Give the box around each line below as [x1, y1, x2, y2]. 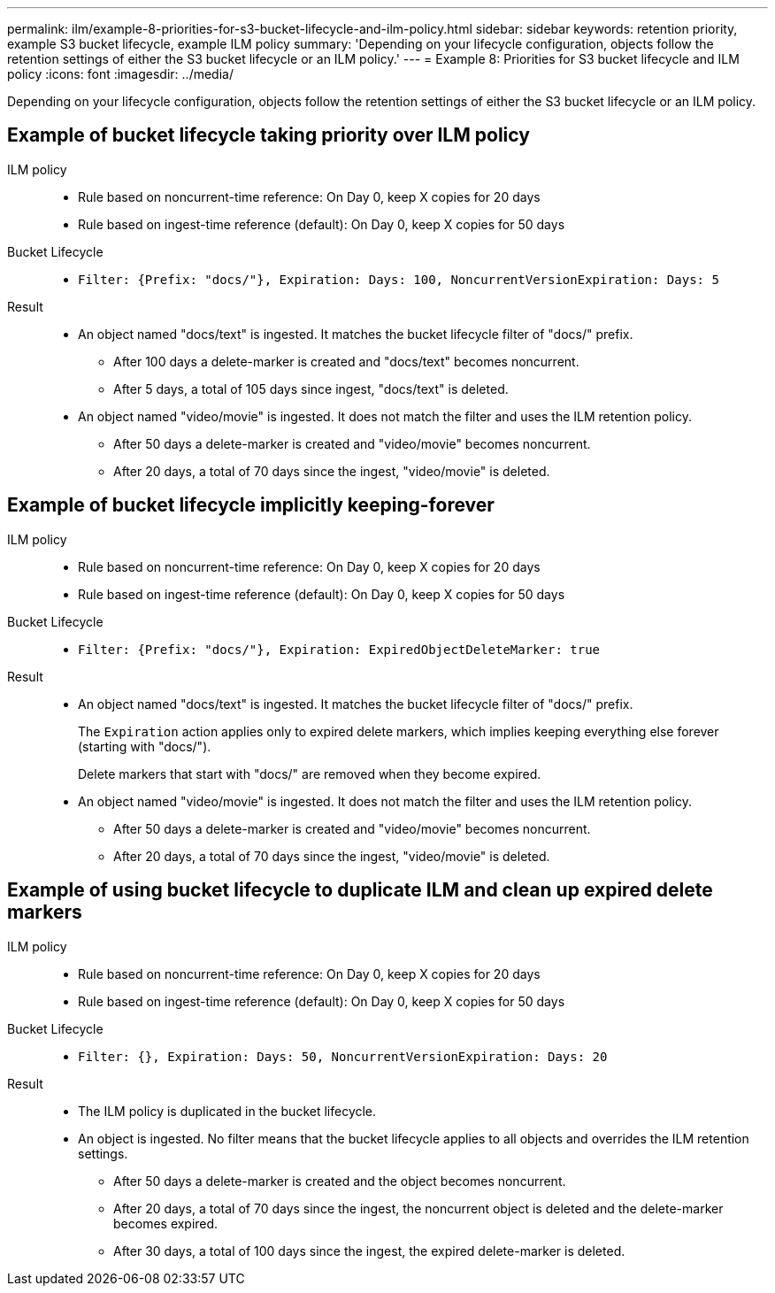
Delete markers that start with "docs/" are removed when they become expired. [78, 766, 541, 781]
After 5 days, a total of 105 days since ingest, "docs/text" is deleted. [113, 381, 509, 396]
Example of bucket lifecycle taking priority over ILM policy [7, 124, 530, 147]
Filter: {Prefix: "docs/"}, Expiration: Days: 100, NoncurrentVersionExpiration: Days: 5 [78, 272, 719, 287]
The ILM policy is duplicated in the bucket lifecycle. [78, 1103, 377, 1119]
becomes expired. [113, 1215, 219, 1231]
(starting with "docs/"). [78, 738, 211, 754]
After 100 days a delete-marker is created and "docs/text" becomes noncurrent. [113, 353, 579, 369]
